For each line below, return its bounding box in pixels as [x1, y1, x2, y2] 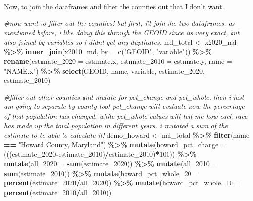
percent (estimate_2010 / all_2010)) [4, 187, 112, 197]
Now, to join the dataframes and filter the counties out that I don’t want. [4, 1, 224, 11]
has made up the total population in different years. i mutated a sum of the [4, 120, 228, 130]
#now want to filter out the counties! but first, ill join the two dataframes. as [4, 18, 235, 28]
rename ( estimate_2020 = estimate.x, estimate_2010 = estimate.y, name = [4, 56, 232, 66]
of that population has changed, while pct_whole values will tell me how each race [4, 110, 248, 121]
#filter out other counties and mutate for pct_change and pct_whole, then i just [4, 91, 244, 101]
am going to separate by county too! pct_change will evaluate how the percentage [4, 101, 245, 111]
